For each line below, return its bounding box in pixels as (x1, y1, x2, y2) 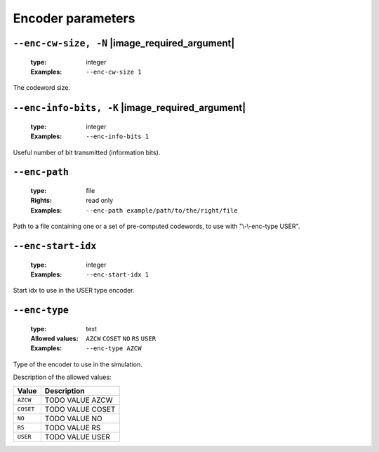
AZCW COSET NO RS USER (86, 335, 157, 343)
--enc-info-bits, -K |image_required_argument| (13, 102, 246, 114)
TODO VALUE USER (44, 432, 110, 441)
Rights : (30, 197, 53, 205)
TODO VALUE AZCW (44, 395, 113, 405)
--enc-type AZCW (86, 345, 142, 352)
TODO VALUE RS (44, 423, 101, 432)
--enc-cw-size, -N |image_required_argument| (13, 37, 235, 49)
